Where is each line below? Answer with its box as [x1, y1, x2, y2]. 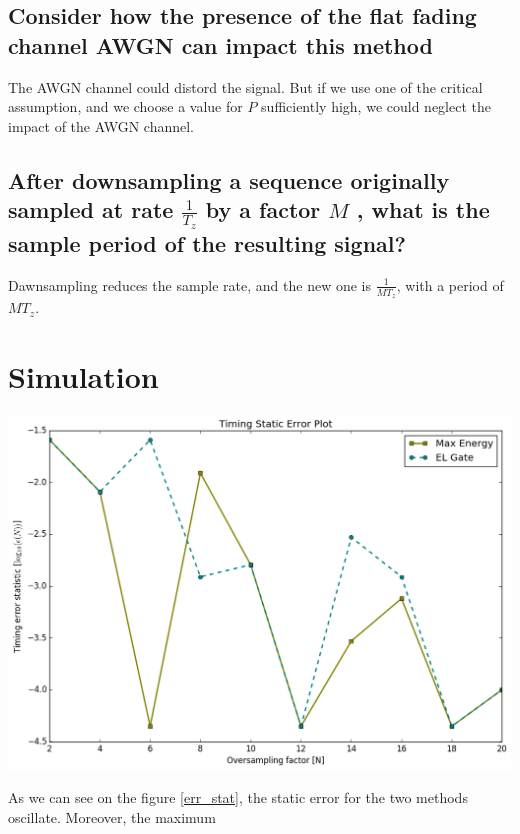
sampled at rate [8, 194, 174, 225]
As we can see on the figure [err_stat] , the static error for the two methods [8, 787, 468, 808]
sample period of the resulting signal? [8, 228, 406, 259]
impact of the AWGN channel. [8, 115, 194, 136]
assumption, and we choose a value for [8, 96, 243, 117]
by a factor [205, 194, 321, 225]
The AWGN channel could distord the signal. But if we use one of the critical [8, 76, 483, 97]
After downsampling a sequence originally [8, 164, 450, 195]
